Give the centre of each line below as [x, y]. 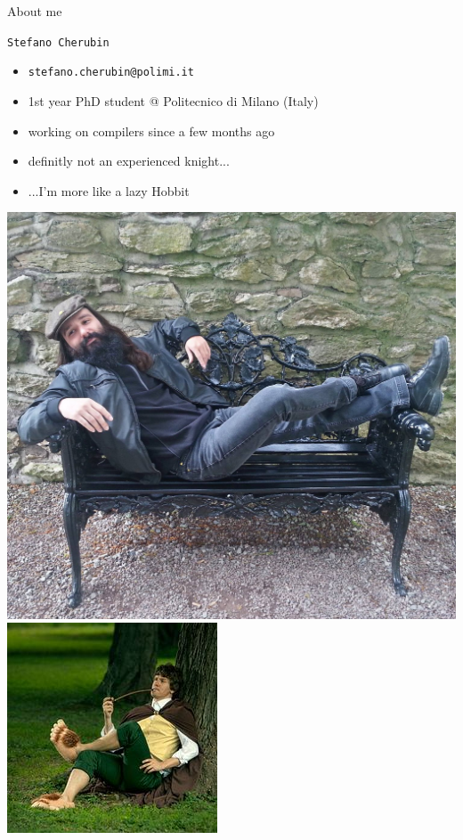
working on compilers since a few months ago [151, 130]
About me [35, 11]
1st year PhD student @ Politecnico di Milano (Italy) [173, 100]
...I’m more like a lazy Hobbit [109, 190]
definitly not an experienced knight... [129, 161]
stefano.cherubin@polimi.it [111, 73]
